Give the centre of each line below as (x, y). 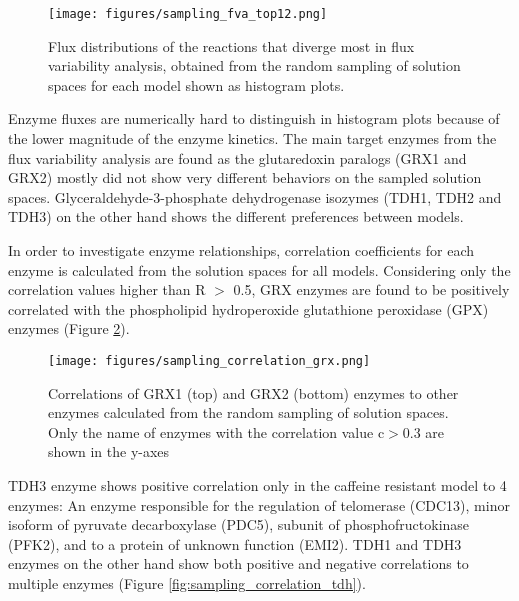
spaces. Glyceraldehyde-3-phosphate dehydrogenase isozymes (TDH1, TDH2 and (255, 196)
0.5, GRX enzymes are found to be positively (371, 289)
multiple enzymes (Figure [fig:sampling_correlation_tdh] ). (187, 582)
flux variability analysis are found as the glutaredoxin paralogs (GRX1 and (237, 157)
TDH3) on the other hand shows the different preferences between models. (236, 216)
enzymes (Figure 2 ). (69, 328)
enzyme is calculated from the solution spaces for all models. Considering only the (259, 269)
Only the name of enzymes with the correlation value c (216, 431)
